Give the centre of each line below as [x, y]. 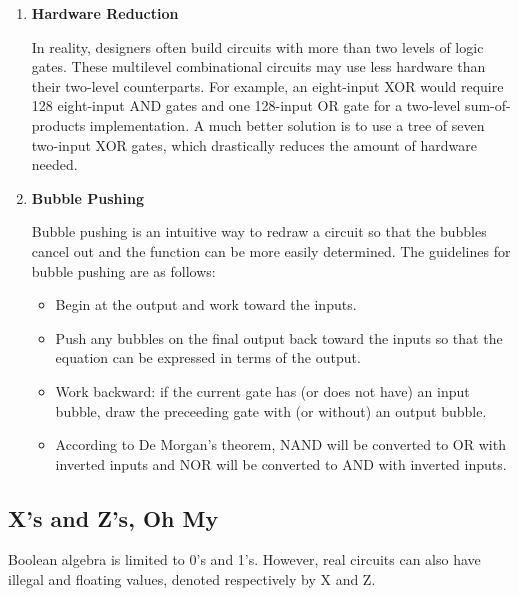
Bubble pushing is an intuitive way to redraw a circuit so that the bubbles [259, 231]
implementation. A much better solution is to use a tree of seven [287, 124]
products [58, 124]
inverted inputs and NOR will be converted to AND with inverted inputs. [281, 463]
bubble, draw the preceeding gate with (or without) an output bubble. [271, 410]
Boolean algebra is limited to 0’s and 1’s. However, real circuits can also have [244, 559]
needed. [54, 164]
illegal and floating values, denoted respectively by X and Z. [192, 579]
